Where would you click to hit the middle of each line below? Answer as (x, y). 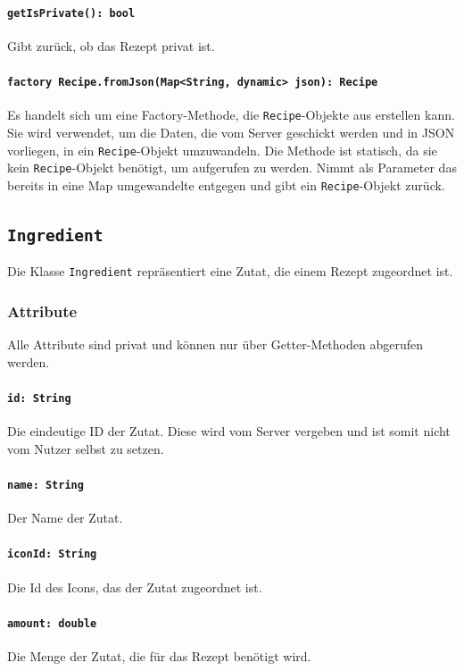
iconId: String (52, 554)
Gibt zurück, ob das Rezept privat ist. (111, 45)
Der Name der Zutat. (65, 518)
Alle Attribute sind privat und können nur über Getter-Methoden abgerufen (215, 344)
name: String (46, 486)
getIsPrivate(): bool (71, 13)
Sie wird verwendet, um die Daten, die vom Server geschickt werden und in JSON (231, 132)
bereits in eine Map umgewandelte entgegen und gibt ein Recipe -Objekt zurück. (226, 185)
